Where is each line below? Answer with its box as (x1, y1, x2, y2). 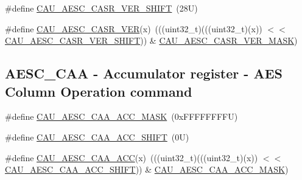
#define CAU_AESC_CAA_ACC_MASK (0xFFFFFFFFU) (5, 110, 238, 123)
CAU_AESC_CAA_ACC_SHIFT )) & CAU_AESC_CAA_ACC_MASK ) (5, 163, 289, 176)
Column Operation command (5, 81, 192, 100)
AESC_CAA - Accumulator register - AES (5, 64, 283, 83)
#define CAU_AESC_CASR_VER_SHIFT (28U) (5, 2, 198, 14)
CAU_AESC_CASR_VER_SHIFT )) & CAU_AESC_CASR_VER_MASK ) (5, 34, 298, 47)
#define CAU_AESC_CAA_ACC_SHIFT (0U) (5, 130, 189, 143)
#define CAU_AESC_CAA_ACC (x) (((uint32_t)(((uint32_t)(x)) (5, 151, 258, 164)
